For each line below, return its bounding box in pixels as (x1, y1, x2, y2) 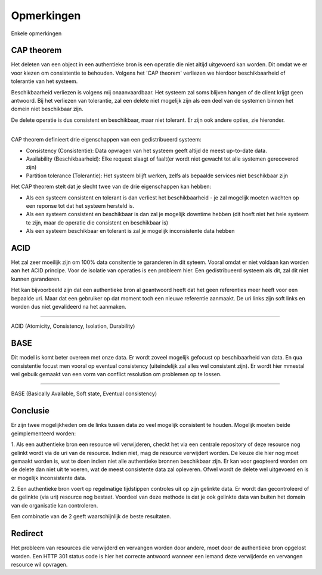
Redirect (11, 528, 44, 539)
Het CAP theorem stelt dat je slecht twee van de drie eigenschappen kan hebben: (11, 183, 212, 190)
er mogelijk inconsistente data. (11, 474, 86, 481)
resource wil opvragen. (11, 561, 68, 568)
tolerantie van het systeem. (11, 78, 78, 85)
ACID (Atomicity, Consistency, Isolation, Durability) (11, 322, 135, 330)
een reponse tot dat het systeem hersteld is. (26, 202, 134, 209)
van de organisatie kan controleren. (11, 502, 98, 509)
